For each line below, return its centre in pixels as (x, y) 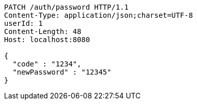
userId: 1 (23, 23)
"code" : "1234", (47, 64)
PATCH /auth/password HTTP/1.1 (66, 7)
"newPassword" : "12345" (62, 72)
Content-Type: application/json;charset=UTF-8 (99, 15)
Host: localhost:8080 (47, 40)
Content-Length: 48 (43, 31)
